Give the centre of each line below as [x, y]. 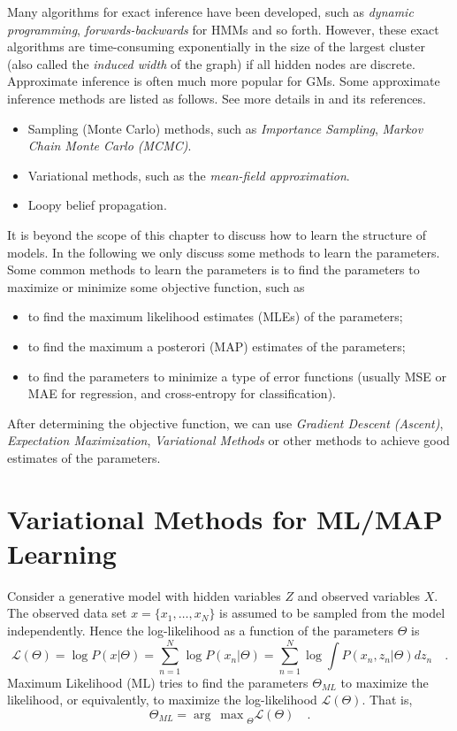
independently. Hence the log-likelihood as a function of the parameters [200, 630]
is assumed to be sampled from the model [332, 613]
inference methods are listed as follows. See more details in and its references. [217, 98]
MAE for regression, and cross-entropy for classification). [182, 393]
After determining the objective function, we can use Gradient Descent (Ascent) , [225, 423]
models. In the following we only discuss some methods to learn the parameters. [224, 252]
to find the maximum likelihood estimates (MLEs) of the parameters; [215, 316]
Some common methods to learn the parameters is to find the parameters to [213, 269]
